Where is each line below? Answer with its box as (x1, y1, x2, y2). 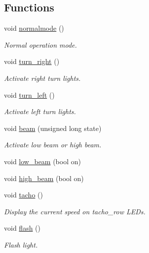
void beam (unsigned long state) (4, 123, 102, 133)
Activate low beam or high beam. (4, 139, 102, 150)
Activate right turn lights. (4, 72, 81, 83)
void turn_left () (4, 89, 55, 100)
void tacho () (4, 190, 43, 200)
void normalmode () (4, 23, 64, 33)
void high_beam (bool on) (4, 173, 84, 183)
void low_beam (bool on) (4, 156, 81, 166)
